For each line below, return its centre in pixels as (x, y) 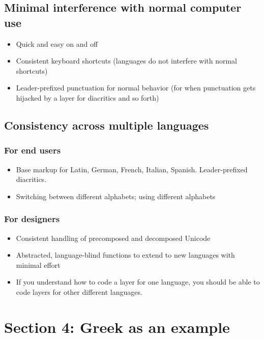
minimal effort (38, 265)
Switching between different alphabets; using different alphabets (116, 196)
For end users (33, 150)
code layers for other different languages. (79, 291)
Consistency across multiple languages (107, 125)
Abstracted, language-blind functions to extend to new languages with (125, 255)
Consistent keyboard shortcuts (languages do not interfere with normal (127, 61)
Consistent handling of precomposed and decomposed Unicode (113, 238)
